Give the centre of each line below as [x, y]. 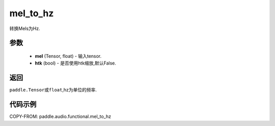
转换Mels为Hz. [25, 28]
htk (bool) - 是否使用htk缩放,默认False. [76, 63]
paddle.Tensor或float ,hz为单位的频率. [53, 90]
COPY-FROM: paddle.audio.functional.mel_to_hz [60, 116]
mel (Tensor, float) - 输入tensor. [68, 56]
